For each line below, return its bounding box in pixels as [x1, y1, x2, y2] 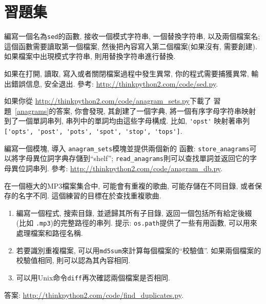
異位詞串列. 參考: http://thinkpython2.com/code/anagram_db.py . [11, 163, 222, 173]
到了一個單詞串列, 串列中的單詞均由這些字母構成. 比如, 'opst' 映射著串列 [4, 115, 250, 126]
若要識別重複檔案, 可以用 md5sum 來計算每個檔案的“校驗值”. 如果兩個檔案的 [16, 245, 261, 255]
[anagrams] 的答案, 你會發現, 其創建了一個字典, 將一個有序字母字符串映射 [15, 105, 256, 116]
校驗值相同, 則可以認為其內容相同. [16, 255, 131, 266]
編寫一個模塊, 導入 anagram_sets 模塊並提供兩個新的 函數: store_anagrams [4, 143, 250, 153]
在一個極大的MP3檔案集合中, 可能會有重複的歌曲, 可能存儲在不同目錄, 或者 [4, 180, 255, 191]
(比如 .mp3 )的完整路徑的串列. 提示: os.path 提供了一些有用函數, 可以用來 [16, 217, 257, 228]
